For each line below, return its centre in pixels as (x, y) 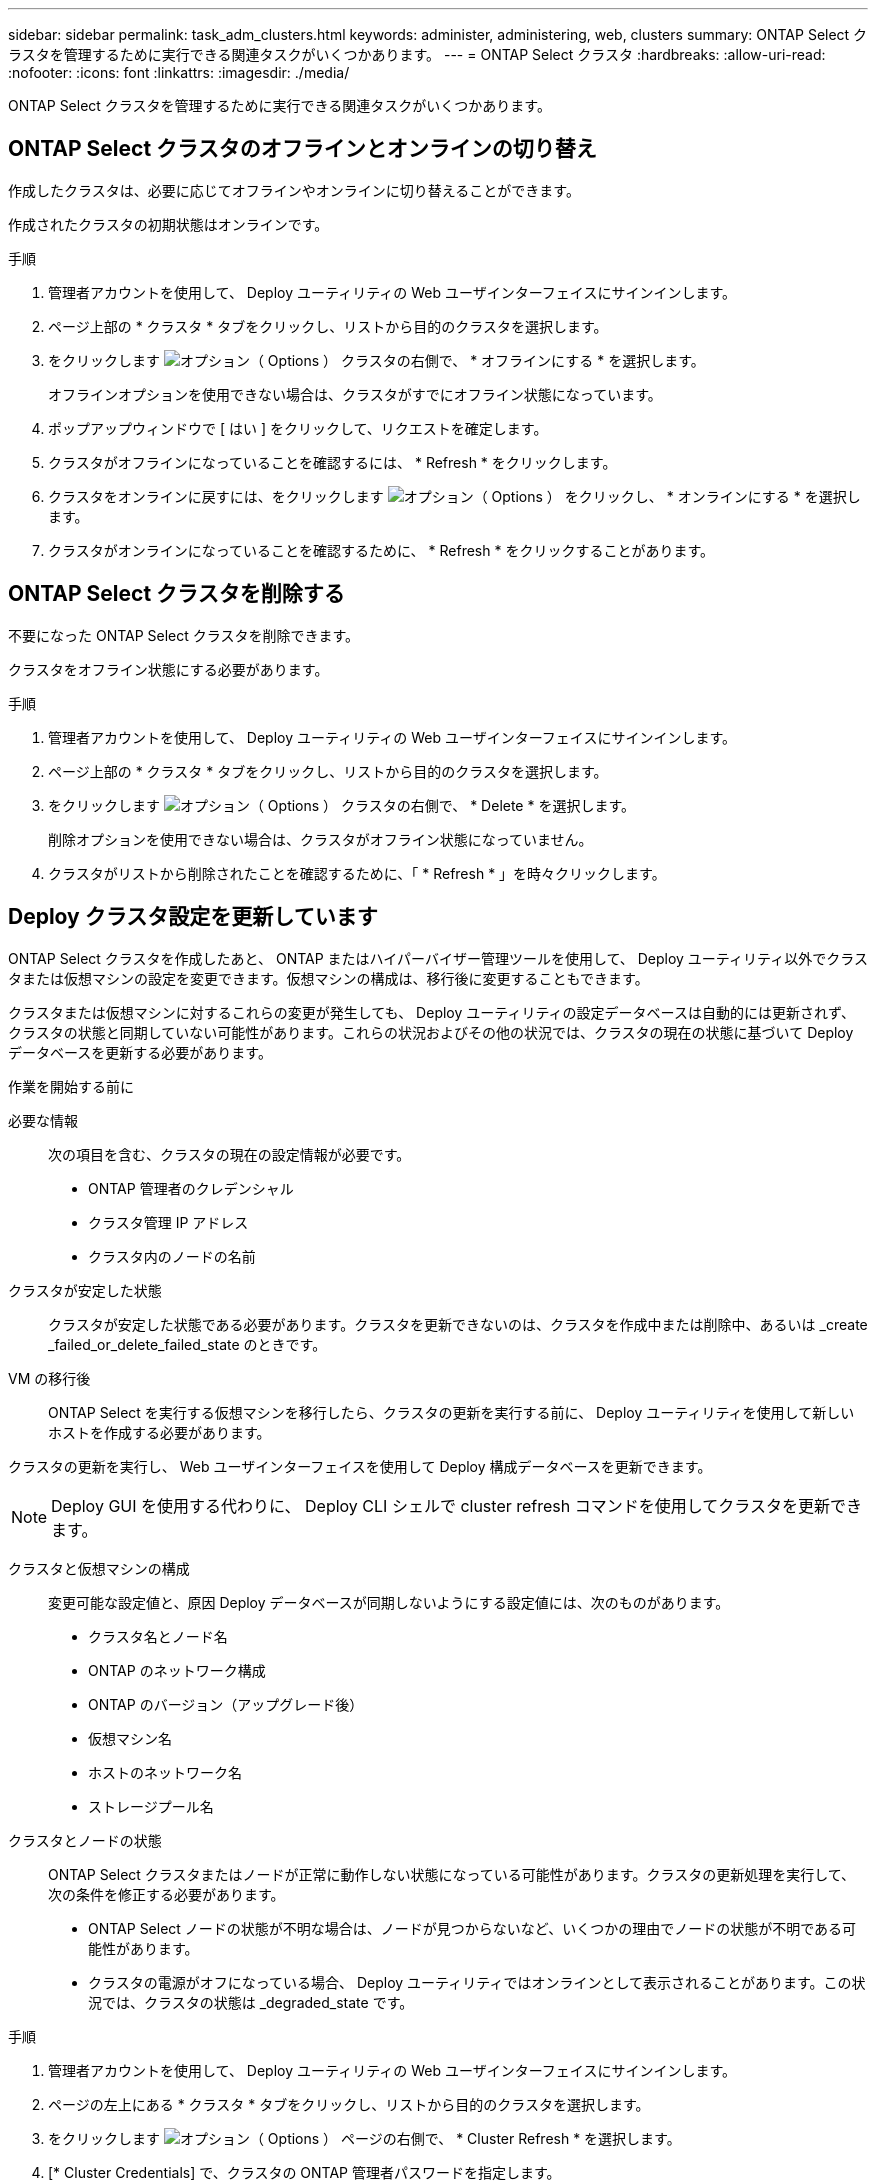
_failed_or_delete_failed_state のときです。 (187, 1344)
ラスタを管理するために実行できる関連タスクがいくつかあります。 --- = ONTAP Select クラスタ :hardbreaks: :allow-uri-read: (417, 54)
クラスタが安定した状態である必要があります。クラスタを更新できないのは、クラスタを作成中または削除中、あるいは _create (458, 1324)
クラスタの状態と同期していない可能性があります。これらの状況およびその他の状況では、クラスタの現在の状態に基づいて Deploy (431, 1032)
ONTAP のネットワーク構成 (177, 1670)
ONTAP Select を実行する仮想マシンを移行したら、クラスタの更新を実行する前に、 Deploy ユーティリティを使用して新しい (451, 1412)
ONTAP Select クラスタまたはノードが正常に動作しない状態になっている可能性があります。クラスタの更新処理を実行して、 (452, 1874)
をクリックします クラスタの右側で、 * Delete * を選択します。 (342, 805)
